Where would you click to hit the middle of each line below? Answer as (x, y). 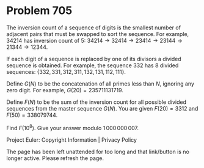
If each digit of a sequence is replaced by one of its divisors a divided (94, 59)
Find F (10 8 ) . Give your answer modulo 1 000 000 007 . (73, 127)
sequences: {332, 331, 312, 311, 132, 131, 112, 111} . (66, 71)
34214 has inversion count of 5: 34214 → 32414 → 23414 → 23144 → (94, 40)
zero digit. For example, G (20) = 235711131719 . (65, 90)
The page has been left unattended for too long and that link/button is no (98, 152)
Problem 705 (39, 11)
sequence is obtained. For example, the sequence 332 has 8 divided (93, 65)
